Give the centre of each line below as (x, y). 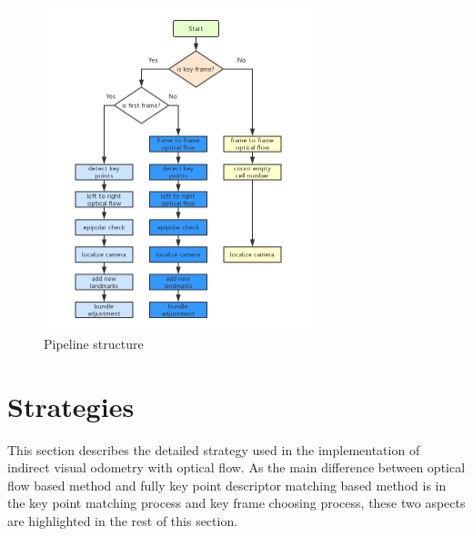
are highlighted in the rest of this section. (123, 520)
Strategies (71, 406)
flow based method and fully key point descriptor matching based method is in (227, 485)
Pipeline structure (94, 343)
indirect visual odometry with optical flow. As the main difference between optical (236, 467)
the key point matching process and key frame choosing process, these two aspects (236, 503)
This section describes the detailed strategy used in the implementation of (214, 449)
